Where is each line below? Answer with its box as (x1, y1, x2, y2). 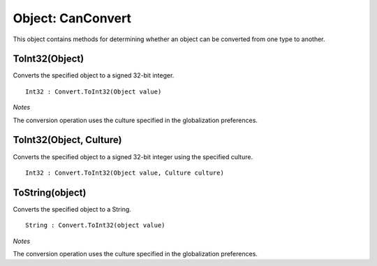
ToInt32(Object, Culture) (13, 134, 122, 146)
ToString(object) (13, 186, 87, 198)
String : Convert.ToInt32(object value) (25, 221, 165, 230)
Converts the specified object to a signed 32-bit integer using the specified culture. (13, 152, 253, 161)
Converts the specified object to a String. (13, 205, 132, 213)
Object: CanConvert (13, 10, 132, 26)
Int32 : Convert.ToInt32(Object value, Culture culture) (25, 168, 225, 177)
